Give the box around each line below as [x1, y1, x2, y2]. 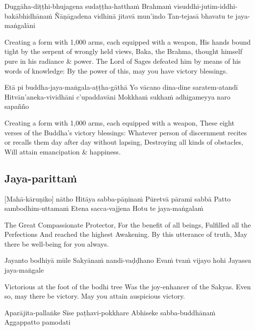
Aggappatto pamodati [4, 317, 71, 327]
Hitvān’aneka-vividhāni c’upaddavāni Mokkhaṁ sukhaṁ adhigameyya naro [4, 91, 230, 102]
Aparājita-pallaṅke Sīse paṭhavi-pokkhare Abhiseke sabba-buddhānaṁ [4, 307, 216, 317]
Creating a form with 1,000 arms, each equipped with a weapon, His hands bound [4, 36, 251, 47]
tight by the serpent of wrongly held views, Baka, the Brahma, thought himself [4, 46, 242, 56]
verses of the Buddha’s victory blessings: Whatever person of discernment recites [4, 127, 247, 137]
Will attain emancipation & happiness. [4, 146, 121, 156]
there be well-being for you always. [4, 238, 109, 249]
